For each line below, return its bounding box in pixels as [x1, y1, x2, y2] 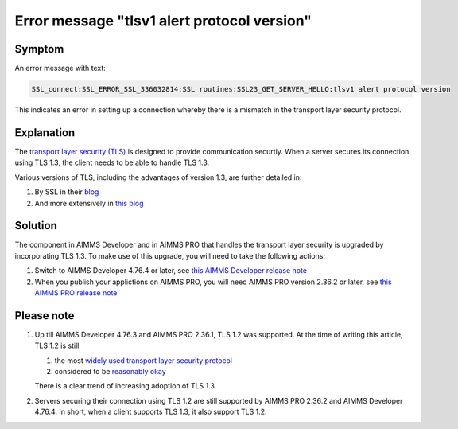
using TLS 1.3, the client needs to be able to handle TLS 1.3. [14, 158, 210, 167]
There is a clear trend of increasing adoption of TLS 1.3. [34, 381, 217, 391]
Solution [14, 219, 57, 232]
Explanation [14, 126, 76, 139]
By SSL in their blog [34, 187, 99, 197]
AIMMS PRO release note [34, 287, 118, 298]
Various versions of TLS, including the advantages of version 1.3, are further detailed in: [14, 172, 302, 182]
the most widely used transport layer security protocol [54, 355, 232, 365]
